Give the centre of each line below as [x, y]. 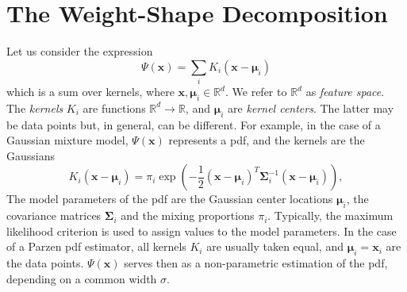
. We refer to [256, 92]
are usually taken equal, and [275, 246]
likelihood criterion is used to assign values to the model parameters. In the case [202, 231]
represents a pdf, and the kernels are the [267, 140]
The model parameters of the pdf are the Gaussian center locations [170, 199]
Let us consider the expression [80, 51]
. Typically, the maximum [330, 215]
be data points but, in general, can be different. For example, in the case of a [194, 124]
